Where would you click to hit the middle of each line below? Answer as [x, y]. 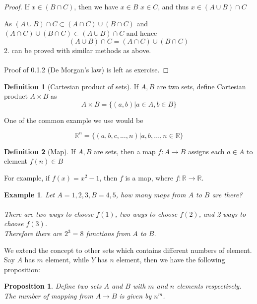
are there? [227, 194]
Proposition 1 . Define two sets [53, 286]
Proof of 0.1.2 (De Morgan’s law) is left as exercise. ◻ [87, 69]
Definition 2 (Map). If [40, 151]
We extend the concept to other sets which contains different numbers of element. [128, 250]
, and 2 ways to [222, 213]
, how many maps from [151, 194]
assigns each [206, 151]
